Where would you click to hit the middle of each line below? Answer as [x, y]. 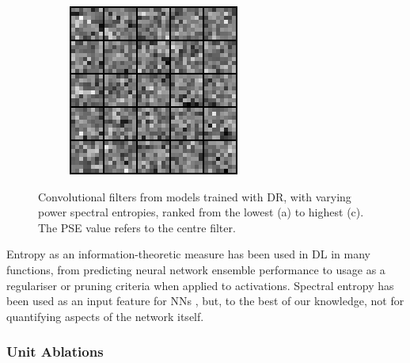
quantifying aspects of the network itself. [105, 316]
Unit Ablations [55, 352]
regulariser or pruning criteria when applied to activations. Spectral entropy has [200, 285]
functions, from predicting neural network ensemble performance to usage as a [196, 269]
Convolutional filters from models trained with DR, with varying [195, 196]
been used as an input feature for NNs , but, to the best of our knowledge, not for [205, 301]
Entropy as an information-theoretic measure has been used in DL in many [188, 254]
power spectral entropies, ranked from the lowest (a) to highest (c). [201, 212]
